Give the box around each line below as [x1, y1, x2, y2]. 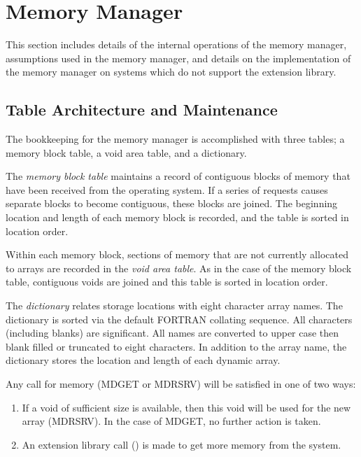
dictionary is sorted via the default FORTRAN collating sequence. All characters [6, 311, 353, 326]
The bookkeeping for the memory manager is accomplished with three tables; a [6, 132, 345, 146]
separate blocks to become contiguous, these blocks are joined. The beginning [6, 196, 338, 211]
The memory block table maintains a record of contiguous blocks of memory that [6, 169, 351, 183]
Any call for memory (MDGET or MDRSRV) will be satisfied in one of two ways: [6, 377, 356, 391]
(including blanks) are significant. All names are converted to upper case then [6, 325, 339, 340]
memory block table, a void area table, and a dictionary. [6, 145, 247, 160]
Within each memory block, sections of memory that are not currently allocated [6, 247, 348, 262]
